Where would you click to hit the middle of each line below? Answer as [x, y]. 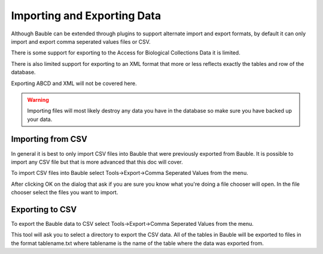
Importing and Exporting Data [86, 16]
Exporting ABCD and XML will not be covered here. [74, 83]
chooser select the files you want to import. [65, 192]
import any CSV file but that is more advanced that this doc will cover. [97, 162]
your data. [40, 119]
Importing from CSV [49, 139]
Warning [38, 99]
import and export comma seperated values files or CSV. [81, 41]
